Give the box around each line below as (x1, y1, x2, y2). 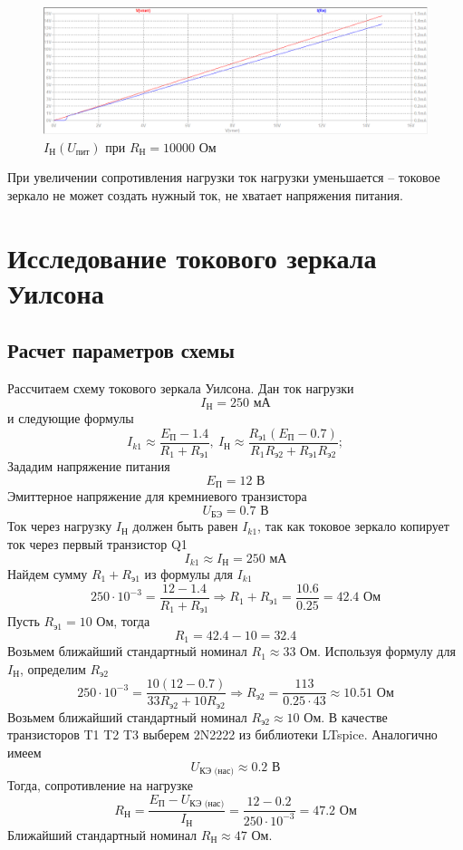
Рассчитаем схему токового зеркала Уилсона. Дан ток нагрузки (7, 379, 354, 398)
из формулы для (144, 564, 233, 583)
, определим (20, 659, 86, 678)
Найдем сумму (7, 564, 88, 583)
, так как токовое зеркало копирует (257, 517, 449, 536)
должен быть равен (132, 517, 238, 536)
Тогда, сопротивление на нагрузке (7, 776, 193, 795)
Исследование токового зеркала (7, 238, 377, 275)
